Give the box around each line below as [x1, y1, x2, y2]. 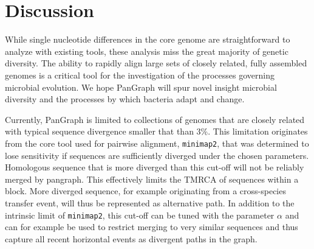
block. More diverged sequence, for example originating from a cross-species [5, 184, 286, 197]
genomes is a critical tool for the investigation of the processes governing [5, 68, 275, 81]
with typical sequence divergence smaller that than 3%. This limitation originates [5, 125, 308, 138]
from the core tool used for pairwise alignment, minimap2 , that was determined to [5, 136, 309, 149]
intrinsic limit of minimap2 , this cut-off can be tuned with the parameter [5, 208, 275, 221]
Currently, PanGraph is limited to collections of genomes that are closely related [5, 113, 305, 125]
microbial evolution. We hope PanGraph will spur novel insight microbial [5, 80, 277, 93]
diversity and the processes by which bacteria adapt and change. [5, 93, 245, 105]
